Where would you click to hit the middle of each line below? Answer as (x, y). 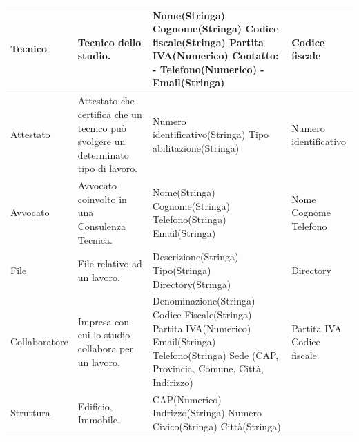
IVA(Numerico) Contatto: (215, 56)
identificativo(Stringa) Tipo (211, 134)
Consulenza (102, 225)
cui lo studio (104, 335)
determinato (103, 154)
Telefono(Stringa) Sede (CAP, (215, 355)
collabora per (105, 348)
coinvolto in (102, 199)
